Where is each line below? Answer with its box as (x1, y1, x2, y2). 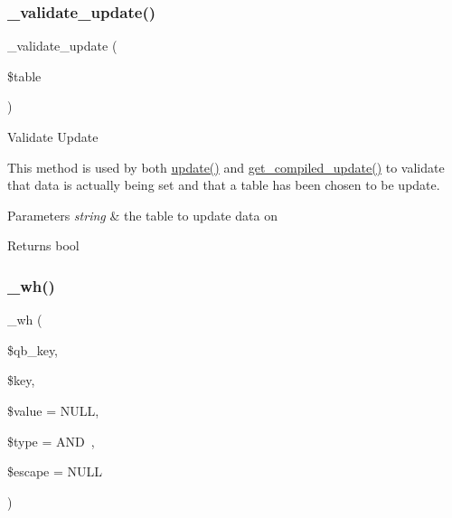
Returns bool (7, 236, 80, 255)
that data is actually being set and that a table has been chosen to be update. (7, 175, 440, 194)
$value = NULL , (7, 400, 99, 419)
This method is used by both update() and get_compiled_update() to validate (7, 157, 445, 176)
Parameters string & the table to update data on (7, 205, 278, 224)
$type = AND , (7, 431, 95, 450)
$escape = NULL (7, 462, 103, 481)
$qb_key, (7, 340, 59, 359)
